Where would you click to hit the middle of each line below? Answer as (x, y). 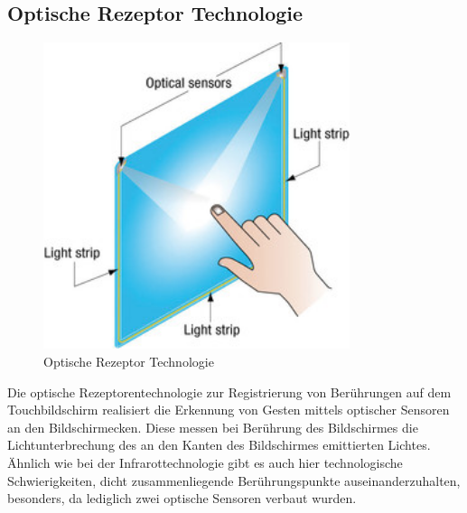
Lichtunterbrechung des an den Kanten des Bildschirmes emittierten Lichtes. (219, 445)
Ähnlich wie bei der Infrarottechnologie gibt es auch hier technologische (205, 462)
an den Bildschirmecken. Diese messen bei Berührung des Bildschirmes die (213, 427)
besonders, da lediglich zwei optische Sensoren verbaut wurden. (182, 498)
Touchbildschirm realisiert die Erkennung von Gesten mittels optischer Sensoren (229, 410)
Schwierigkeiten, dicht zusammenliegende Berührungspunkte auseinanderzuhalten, (234, 480)
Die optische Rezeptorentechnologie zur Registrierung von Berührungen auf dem (229, 392)
